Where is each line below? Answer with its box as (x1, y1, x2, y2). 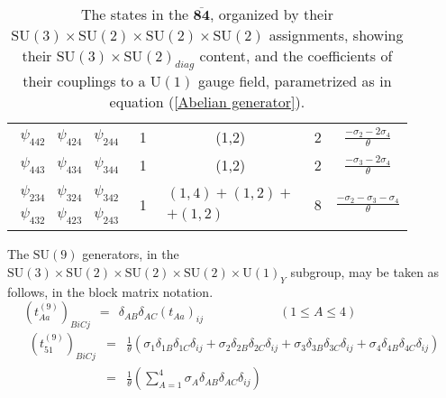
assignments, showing (269, 24, 404, 45)
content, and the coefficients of (199, 45, 393, 66)
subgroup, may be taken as (290, 263, 440, 282)
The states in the (80, 4, 189, 24)
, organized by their (209, 4, 333, 24)
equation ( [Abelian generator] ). (109, 91, 305, 113)
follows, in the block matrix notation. (7, 282, 214, 301)
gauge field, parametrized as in (198, 70, 392, 92)
